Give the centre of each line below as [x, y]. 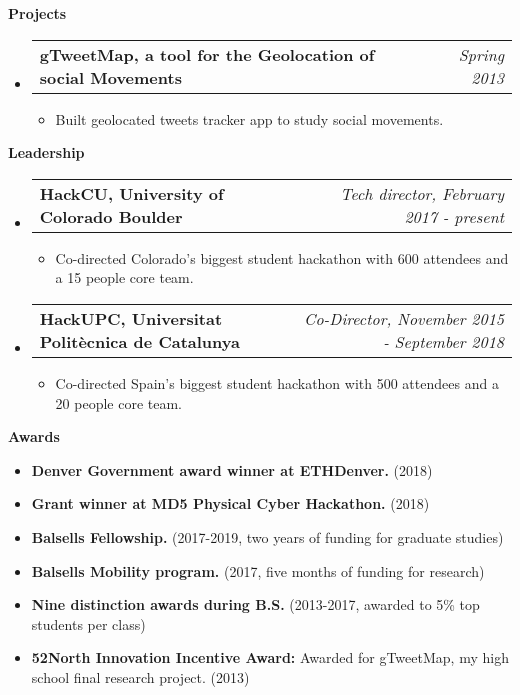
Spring [481, 54]
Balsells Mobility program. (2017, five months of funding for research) [258, 570]
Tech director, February [422, 193]
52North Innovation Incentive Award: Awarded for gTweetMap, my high [270, 657]
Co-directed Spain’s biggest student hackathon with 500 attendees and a [277, 382]
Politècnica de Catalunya [139, 341]
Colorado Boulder [111, 216]
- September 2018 [443, 341]
